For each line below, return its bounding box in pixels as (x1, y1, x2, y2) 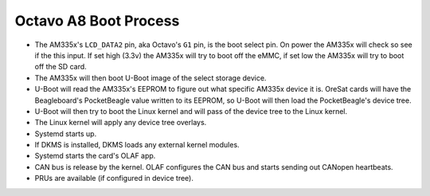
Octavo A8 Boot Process (14, 12, 180, 29)
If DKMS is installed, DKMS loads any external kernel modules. (34, 140, 240, 150)
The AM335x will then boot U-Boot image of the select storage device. (34, 73, 267, 83)
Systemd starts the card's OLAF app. (34, 151, 156, 161)
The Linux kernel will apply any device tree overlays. (34, 118, 207, 127)
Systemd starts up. (34, 128, 97, 139)
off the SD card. (34, 62, 87, 72)
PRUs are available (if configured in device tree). (34, 174, 194, 183)
